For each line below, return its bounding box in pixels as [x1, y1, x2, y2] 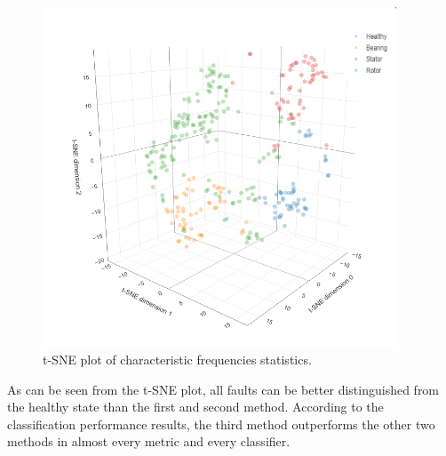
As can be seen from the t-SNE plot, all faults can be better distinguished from [7, 380, 440, 398]
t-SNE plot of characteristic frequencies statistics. [43, 349, 312, 368]
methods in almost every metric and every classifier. [7, 432, 291, 451]
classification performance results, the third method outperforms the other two [7, 414, 435, 433]
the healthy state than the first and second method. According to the [7, 397, 384, 416]
